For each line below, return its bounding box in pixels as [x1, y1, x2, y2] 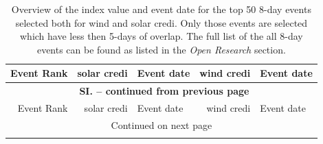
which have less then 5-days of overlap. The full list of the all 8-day [20, 29, 303, 43]
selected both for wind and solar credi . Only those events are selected [15, 15, 308, 29]
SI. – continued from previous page [79, 84, 249, 98]
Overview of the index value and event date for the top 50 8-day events [11, 2, 311, 16]
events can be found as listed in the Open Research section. [36, 42, 286, 56]
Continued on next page [111, 117, 212, 132]
